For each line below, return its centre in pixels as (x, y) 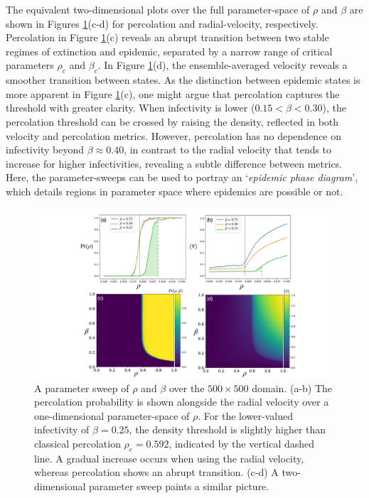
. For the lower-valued (245, 415)
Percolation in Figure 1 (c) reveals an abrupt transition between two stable (167, 37)
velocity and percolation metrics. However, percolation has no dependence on (174, 135)
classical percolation (77, 443)
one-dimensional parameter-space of (112, 415)
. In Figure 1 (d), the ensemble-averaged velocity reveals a (223, 65)
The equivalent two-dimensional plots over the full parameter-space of (158, 9)
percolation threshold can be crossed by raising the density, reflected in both (172, 121)
